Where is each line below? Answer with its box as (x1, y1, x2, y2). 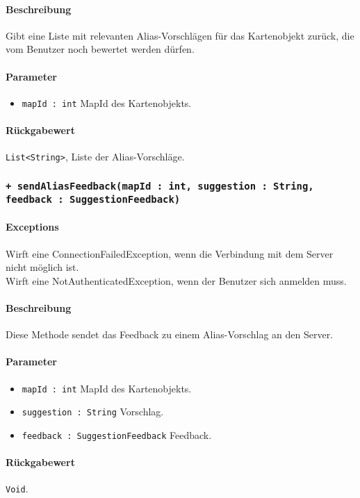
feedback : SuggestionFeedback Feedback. (22, 427, 212, 442)
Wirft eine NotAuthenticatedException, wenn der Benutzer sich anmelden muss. (6, 273, 347, 288)
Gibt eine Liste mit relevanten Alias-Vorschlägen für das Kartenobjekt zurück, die (6, 28, 354, 42)
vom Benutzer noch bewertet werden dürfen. (6, 42, 195, 56)
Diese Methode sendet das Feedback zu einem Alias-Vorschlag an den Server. (6, 327, 334, 342)
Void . (6, 481, 28, 496)
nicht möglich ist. (6, 260, 79, 274)
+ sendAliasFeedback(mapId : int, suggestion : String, (6, 180, 314, 192)
